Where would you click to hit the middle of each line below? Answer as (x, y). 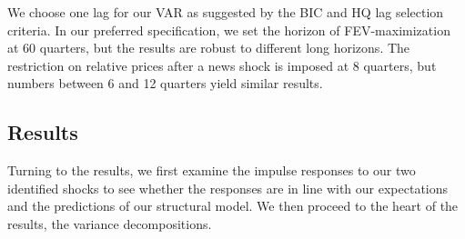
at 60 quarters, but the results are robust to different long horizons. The (209, 48)
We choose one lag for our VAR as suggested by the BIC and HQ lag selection (226, 12)
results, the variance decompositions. (110, 223)
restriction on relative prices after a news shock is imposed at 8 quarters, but (222, 65)
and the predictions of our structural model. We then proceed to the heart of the (233, 206)
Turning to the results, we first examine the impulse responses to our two (212, 170)
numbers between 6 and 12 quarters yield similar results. (165, 83)
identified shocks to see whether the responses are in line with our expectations (228, 188)
